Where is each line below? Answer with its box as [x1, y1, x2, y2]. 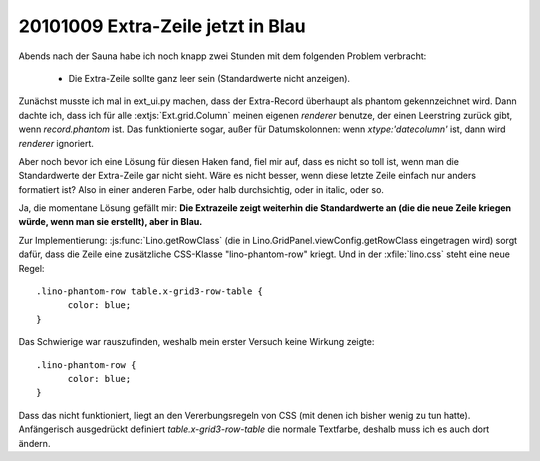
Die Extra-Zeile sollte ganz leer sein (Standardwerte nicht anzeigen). [68, 72, 350, 84]
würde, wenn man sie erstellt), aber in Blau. [18, 216, 203, 228]
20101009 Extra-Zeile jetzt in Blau [18, 15, 307, 37]
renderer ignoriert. [18, 137, 95, 149]
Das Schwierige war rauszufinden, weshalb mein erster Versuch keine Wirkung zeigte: [18, 336, 375, 348]
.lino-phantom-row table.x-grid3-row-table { [36, 286, 264, 297]
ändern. [18, 437, 51, 449]
